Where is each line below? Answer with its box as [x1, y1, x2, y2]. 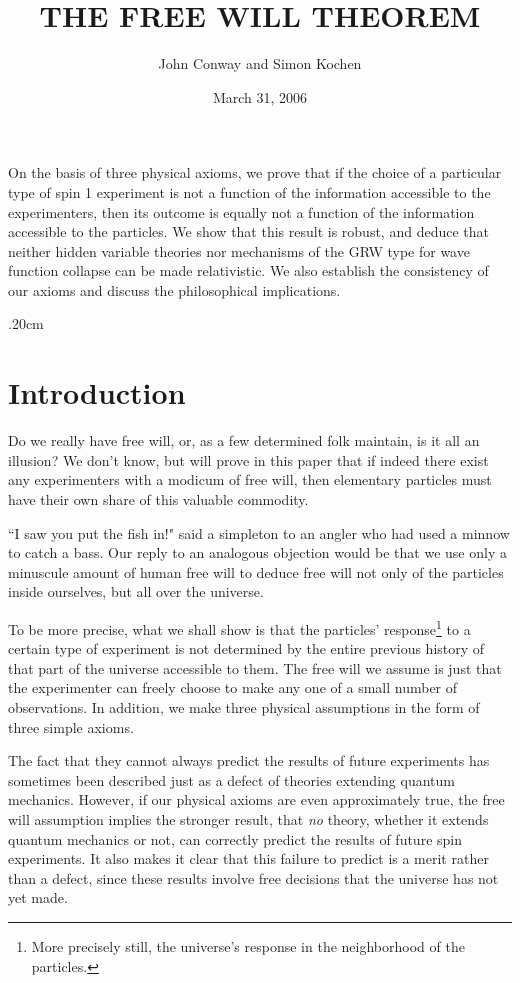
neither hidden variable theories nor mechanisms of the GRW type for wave [8, 240, 470, 261]
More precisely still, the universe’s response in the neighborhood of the [31, 935, 465, 956]
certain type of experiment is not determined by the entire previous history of [8, 638, 485, 659]
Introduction [8, 372, 186, 413]
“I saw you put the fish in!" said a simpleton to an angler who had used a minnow [8, 522, 510, 543]
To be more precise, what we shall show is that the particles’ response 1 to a [8, 615, 471, 639]
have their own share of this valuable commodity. [8, 488, 309, 509]
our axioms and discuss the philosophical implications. [8, 279, 341, 300]
